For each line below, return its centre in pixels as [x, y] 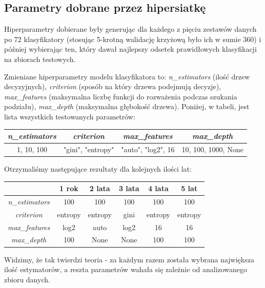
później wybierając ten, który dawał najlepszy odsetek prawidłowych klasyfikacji [130, 49]
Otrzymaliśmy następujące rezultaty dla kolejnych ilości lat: [98, 168]
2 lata [100, 188]
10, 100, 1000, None [212, 149]
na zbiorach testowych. [40, 59]
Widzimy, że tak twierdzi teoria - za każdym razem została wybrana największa [129, 259]
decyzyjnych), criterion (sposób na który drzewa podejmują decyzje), [113, 86]
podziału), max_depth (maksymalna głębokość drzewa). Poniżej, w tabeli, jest [127, 106]
